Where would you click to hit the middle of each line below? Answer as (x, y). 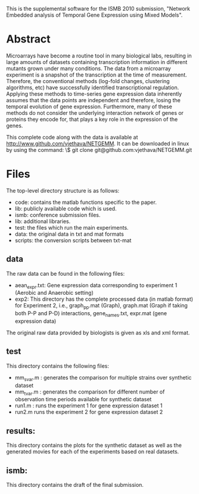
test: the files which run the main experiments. (72, 227)
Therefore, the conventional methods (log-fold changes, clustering (88, 81)
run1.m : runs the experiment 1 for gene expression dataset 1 (88, 405)
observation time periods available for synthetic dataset (83, 400)
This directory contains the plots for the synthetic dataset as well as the (94, 446)
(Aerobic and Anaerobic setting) (54, 293)
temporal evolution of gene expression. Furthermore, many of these (89, 106)
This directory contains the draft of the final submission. (75, 485)
